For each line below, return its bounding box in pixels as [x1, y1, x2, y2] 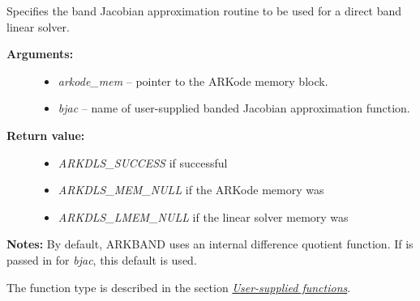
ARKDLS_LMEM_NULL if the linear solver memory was [58, 208, 349, 225]
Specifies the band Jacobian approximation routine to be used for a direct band [6, 2, 402, 19]
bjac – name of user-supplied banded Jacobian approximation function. [58, 100, 410, 117]
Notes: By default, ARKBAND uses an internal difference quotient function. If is [6, 235, 414, 252]
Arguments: [6, 45, 74, 62]
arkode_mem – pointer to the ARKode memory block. [58, 72, 328, 89]
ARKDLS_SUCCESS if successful [58, 154, 228, 171]
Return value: [6, 126, 85, 143]
